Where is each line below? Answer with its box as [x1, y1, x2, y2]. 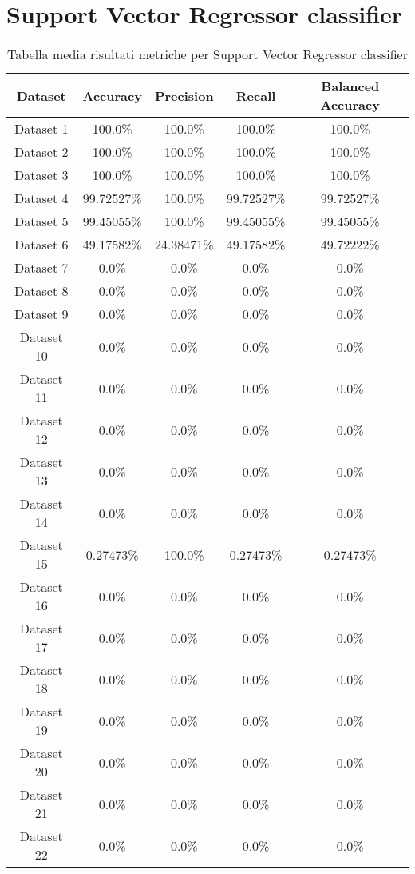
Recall [235, 86, 276, 105]
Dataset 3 [14, 166, 69, 185]
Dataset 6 [14, 235, 69, 254]
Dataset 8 [14, 281, 69, 301]
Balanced [321, 77, 380, 96]
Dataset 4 [14, 189, 69, 208]
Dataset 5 [14, 212, 69, 231]
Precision [154, 86, 214, 105]
